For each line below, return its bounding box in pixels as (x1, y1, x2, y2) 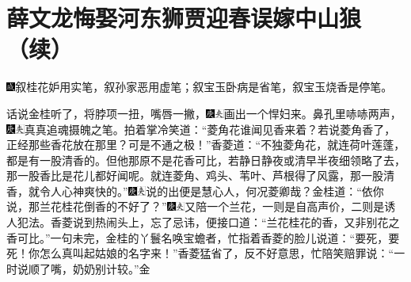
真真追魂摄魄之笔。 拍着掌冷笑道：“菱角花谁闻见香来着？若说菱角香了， (24, 120, 396, 137)
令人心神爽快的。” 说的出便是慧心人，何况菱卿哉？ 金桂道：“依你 (39, 182, 384, 199)
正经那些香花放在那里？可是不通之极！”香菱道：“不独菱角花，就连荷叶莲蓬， (6, 136, 405, 153)
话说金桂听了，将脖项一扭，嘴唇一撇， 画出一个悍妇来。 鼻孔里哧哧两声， (6, 105, 401, 121)
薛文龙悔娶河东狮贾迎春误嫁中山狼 (6, 2, 362, 34)
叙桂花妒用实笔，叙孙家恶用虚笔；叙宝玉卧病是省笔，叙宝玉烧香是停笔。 (15, 78, 393, 95)
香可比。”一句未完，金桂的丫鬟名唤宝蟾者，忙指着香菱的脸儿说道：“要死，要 (6, 229, 400, 246)
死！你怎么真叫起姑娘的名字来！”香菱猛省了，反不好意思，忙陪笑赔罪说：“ (6, 245, 394, 261)
